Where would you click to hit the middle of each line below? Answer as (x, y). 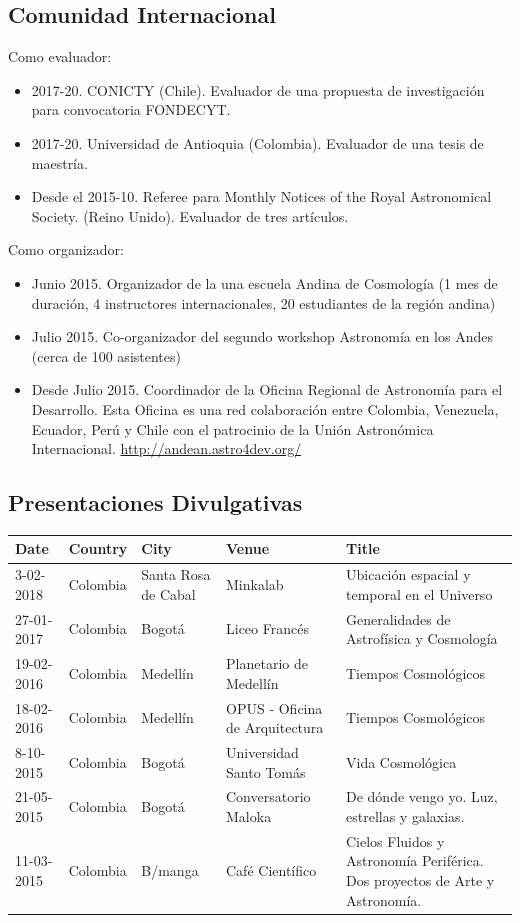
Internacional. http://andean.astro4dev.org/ (166, 448)
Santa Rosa (176, 574)
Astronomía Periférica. (415, 860)
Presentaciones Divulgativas (155, 502)
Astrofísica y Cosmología (422, 638)
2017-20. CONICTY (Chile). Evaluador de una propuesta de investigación (258, 89)
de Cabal (168, 593)
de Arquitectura (275, 727)
